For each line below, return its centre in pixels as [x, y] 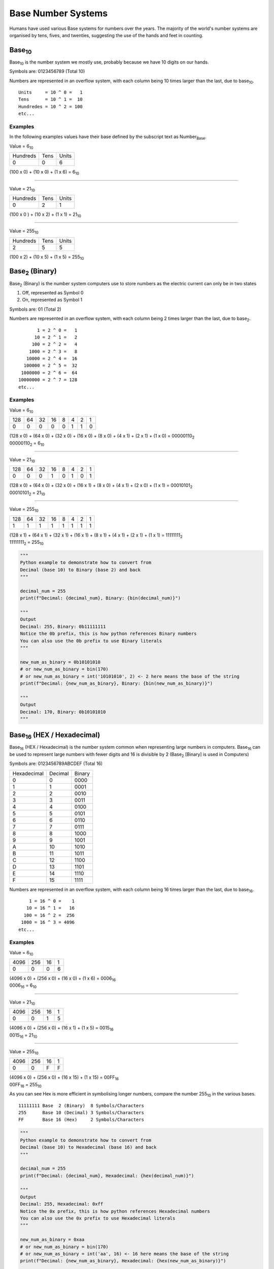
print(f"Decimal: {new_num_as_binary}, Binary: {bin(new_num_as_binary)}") [116, 683]
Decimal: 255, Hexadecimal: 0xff [62, 1204]
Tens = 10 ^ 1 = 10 [51, 99]
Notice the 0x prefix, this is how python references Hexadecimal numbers [115, 1211]
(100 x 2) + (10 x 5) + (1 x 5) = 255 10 [47, 257]
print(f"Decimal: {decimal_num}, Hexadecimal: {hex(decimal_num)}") [107, 1176]
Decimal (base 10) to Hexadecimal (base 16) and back [88, 1147]
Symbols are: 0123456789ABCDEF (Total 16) [56, 763]
